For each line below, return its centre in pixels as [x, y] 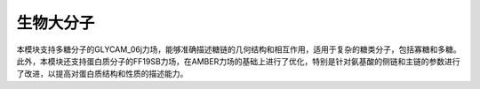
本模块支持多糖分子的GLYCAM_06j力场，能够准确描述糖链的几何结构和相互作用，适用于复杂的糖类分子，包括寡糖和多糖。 [239, 49]
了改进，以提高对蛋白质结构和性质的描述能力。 [102, 74]
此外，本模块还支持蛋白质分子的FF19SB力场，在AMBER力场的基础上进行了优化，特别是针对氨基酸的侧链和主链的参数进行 [238, 61]
